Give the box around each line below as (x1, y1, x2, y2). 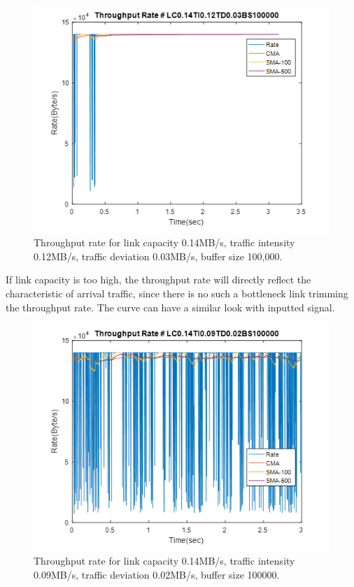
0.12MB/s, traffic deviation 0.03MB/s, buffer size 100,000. (34, 248, 283, 263)
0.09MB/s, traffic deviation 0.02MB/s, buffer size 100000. (34, 567, 280, 581)
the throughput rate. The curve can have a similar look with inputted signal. (6, 299, 335, 314)
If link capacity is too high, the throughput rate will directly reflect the (6, 272, 311, 287)
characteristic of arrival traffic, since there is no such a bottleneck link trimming (6, 285, 348, 300)
